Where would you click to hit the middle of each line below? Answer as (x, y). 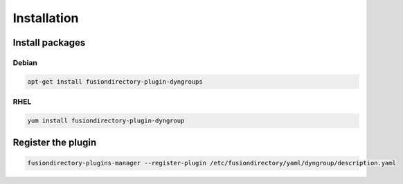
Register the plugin (55, 143)
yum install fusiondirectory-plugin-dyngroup (106, 120)
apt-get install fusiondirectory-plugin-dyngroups (115, 82)
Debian (25, 62)
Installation (46, 18)
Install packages (49, 43)
